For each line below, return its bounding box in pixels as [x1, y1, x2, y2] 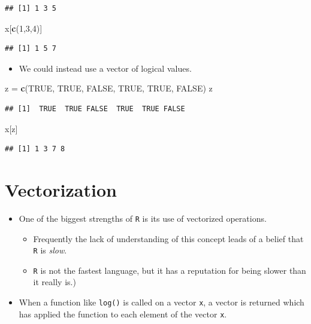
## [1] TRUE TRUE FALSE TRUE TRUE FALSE [5, 104, 185, 113]
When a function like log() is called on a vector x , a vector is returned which [19, 296, 304, 308]
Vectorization [5, 177, 117, 201]
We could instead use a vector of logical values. [19, 62, 192, 74]
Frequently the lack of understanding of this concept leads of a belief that [33, 232, 304, 244]
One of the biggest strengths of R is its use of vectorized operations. [19, 212, 267, 224]
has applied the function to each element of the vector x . [19, 307, 227, 320]
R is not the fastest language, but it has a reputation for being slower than [33, 264, 306, 276]
